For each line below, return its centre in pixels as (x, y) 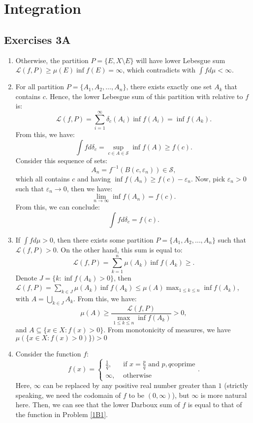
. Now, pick (208, 178)
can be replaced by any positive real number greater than (129, 385)
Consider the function (48, 353)
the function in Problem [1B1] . (62, 414)
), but (181, 395)
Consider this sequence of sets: (62, 160)
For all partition (40, 87)
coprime (183, 365)
